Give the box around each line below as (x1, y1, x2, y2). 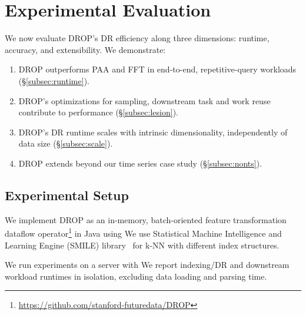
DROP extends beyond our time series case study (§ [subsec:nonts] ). (18, 157, 262, 169)
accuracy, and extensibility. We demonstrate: (5, 43, 166, 55)
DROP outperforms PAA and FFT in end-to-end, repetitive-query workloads (18, 63, 297, 75)
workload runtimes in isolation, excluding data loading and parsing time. (5, 270, 267, 282)
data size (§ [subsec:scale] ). (18, 137, 113, 150)
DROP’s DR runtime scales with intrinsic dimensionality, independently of (18, 125, 288, 138)
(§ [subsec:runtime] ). (18, 74, 89, 87)
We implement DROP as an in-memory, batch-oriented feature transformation (5, 213, 287, 226)
